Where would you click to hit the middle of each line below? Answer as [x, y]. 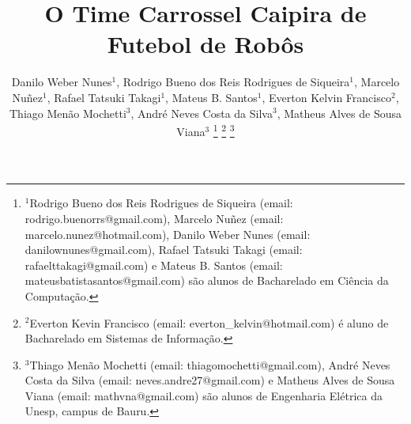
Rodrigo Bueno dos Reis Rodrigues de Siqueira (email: [161, 203]
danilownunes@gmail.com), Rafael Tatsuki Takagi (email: [164, 250]
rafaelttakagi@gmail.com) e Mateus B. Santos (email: [154, 265]
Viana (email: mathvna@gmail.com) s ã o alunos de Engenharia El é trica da [204, 395]
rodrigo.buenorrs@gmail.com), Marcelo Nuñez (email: [154, 218]
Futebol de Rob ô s [205, 44]
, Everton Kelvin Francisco [326, 97]
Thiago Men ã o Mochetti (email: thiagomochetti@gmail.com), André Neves [210, 364]
